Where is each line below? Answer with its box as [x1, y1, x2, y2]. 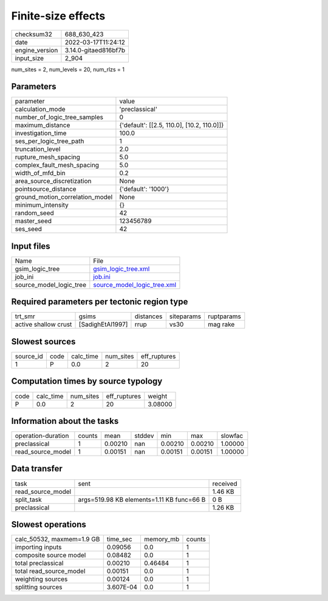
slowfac [220, 432, 244, 440]
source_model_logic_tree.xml [93, 280, 176, 289]
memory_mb [143, 535, 180, 544]
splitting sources [15, 583, 63, 591]
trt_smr [15, 312, 36, 321]
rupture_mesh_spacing [15, 153, 80, 161]
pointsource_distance [15, 185, 77, 193]
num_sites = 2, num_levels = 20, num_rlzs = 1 [11, 66, 125, 73]
